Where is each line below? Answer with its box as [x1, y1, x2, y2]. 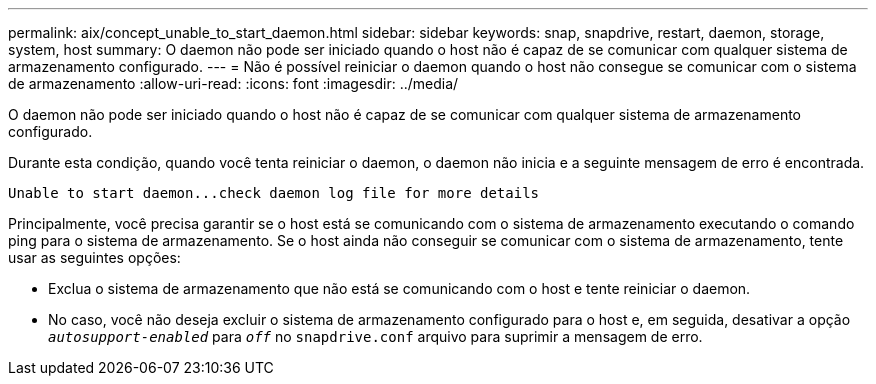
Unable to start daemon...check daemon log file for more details [8, 185, 540, 201]
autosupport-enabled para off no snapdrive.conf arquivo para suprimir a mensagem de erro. [48, 328, 703, 345]
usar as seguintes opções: [8, 249, 181, 266]
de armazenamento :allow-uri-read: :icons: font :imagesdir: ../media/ [8, 75, 459, 92]
